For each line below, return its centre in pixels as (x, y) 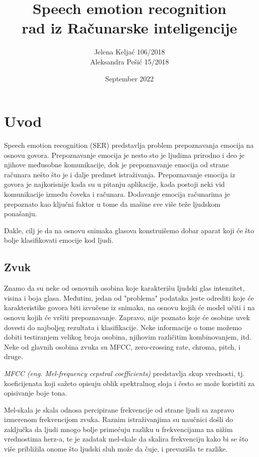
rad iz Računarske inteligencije (129, 28)
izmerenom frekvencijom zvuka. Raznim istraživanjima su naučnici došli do (119, 419)
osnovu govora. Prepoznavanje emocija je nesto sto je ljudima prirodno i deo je (124, 155)
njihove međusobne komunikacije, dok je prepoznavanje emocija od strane (117, 165)
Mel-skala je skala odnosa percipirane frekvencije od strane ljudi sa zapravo (119, 409)
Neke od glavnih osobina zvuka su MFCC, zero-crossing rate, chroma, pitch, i (122, 346)
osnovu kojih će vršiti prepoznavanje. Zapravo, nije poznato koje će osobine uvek (127, 317)
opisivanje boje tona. (36, 393)
